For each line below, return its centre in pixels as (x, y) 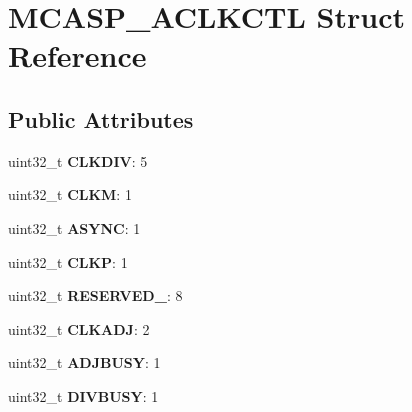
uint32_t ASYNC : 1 (74, 227)
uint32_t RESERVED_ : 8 (95, 295)
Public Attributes (101, 118)
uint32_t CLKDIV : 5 (78, 160)
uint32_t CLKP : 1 (68, 261)
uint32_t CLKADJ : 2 (79, 328)
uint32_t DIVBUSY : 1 (83, 395)
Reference (77, 55)
